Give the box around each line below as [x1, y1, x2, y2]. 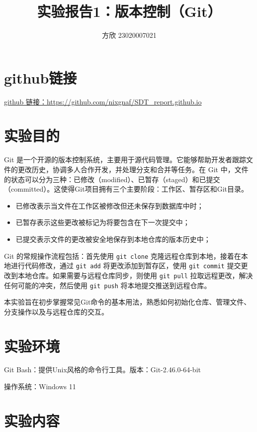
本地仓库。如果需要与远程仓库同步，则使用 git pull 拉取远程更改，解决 [17, 270, 253, 280]
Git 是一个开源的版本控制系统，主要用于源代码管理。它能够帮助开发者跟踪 [4, 154, 246, 165]
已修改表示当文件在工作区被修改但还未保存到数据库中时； [15, 200, 204, 211]
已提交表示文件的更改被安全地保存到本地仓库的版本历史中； [15, 233, 211, 244]
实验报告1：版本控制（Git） [37, 1, 222, 21]
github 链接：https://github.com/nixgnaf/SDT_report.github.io [4, 96, 202, 107]
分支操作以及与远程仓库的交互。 [4, 306, 108, 317]
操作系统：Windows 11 [4, 381, 76, 392]
